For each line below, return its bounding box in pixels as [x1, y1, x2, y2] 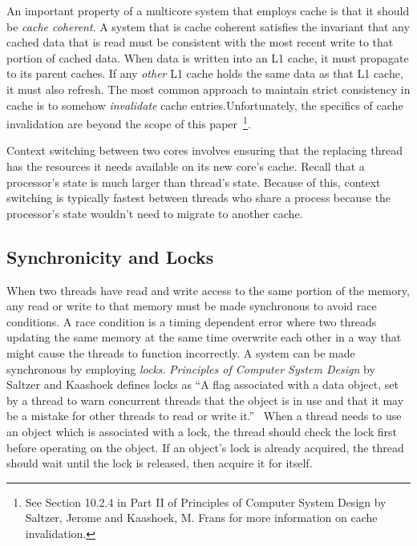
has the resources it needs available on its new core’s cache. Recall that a [6, 158, 365, 174]
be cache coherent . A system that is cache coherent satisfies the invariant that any [6, 18, 410, 34]
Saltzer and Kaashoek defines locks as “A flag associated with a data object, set [6, 376, 399, 393]
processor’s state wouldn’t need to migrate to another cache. [6, 204, 303, 221]
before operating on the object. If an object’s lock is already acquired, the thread [6, 439, 404, 455]
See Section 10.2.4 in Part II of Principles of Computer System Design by [25, 493, 387, 510]
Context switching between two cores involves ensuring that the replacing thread [6, 142, 403, 159]
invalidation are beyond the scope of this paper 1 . [6, 113, 251, 131]
